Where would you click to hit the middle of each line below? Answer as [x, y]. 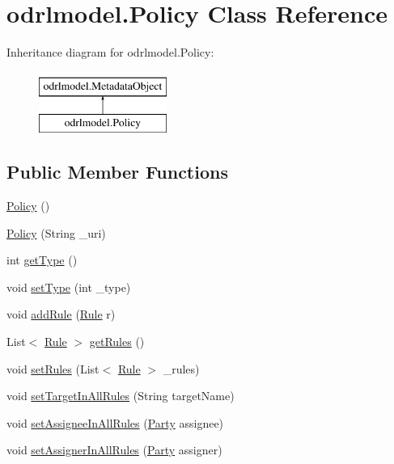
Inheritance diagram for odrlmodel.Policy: [110, 52]
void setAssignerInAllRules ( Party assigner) [114, 450]
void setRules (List [53, 368]
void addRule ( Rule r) [61, 314]
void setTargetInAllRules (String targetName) [121, 396]
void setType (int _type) [69, 287]
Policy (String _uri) [56, 232]
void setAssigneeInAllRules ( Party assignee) [115, 422]
